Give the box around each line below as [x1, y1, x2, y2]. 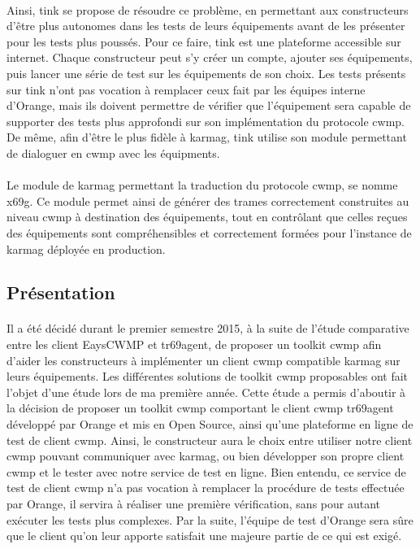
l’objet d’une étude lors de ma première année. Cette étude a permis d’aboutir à [6, 383, 406, 400]
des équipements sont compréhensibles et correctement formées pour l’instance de [6, 224, 412, 241]
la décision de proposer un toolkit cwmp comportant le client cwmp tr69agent [6, 399, 394, 416]
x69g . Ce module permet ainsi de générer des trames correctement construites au [6, 192, 409, 209]
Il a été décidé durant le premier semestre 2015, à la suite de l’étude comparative [6, 320, 409, 337]
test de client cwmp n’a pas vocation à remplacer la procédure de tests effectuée [6, 479, 405, 496]
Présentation [6, 280, 115, 305]
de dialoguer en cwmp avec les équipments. [6, 144, 220, 161]
